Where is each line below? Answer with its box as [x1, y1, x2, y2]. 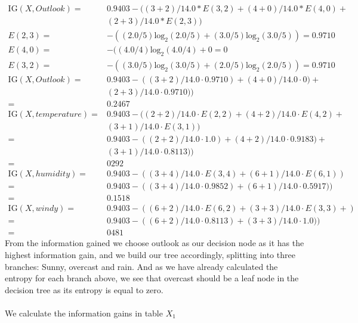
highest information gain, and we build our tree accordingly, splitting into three [5, 248, 295, 260]
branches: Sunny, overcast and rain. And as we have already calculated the [5, 260, 278, 272]
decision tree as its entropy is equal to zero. [5, 283, 163, 296]
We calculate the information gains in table [5, 306, 163, 319]
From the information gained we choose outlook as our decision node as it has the [5, 237, 304, 249]
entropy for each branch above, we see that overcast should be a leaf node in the [5, 272, 299, 284]
